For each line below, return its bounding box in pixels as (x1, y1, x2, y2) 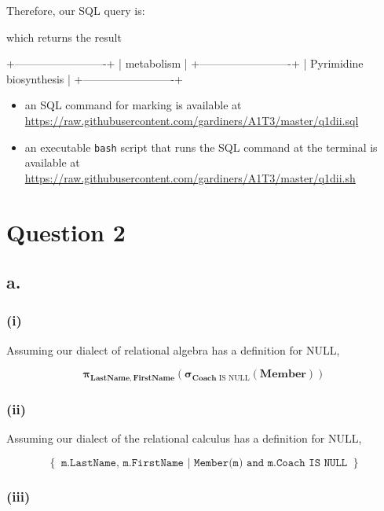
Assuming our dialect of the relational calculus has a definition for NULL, (6, 430, 362, 447)
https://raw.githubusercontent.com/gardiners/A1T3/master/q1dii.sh (24, 169, 356, 186)
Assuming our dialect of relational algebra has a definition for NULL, (6, 341, 340, 358)
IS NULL (218, 373, 250, 382)
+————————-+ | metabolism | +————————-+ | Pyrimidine (6, 55, 364, 72)
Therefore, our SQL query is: (6, 2, 145, 18)
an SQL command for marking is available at (24, 97, 242, 113)
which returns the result (6, 28, 122, 45)
